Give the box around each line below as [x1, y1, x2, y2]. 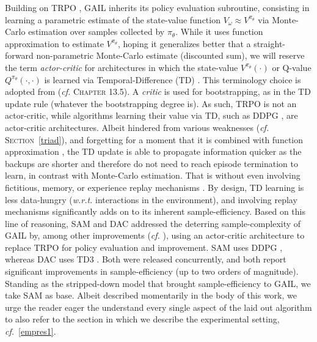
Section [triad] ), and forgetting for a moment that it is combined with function [5, 133, 304, 146]
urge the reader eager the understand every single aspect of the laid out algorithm [5, 300, 312, 313]
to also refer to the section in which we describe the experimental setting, [5, 313, 280, 325]
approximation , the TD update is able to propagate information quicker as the [5, 145, 302, 158]
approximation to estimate [5, 37, 104, 50]
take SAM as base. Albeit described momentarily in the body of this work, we [5, 289, 297, 302]
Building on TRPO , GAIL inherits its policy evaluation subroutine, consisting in [5, 1, 310, 13]
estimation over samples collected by [28, 25, 165, 38]
